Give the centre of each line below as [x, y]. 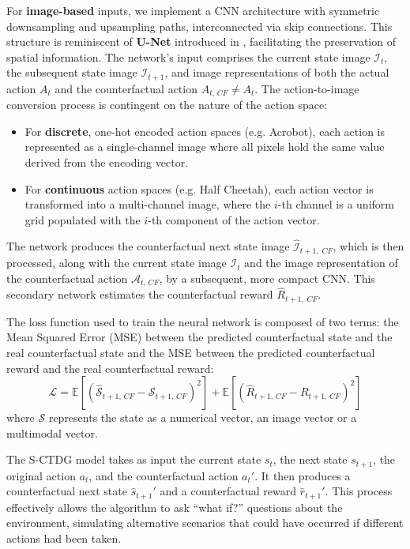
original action [41, 475]
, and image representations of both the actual [277, 72]
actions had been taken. [64, 538]
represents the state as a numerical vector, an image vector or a [203, 417]
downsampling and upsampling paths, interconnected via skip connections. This [199, 26]
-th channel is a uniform [336, 204]
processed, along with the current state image [117, 263]
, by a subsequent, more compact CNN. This [267, 278]
